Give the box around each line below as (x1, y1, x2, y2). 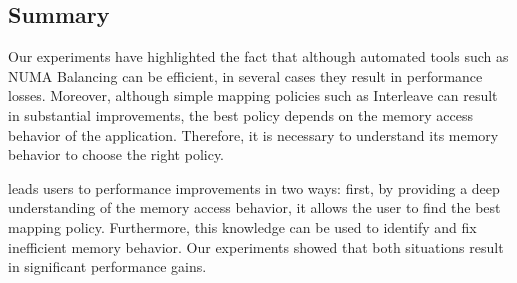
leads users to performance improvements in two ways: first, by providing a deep (8, 177, 500, 198)
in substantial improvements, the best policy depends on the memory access (8, 104, 473, 125)
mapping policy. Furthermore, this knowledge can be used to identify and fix (8, 216, 477, 237)
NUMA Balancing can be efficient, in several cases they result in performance (8, 65, 483, 86)
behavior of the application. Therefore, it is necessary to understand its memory (8, 124, 499, 145)
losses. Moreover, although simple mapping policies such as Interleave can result (8, 85, 498, 106)
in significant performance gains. (8, 256, 207, 277)
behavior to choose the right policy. (8, 144, 225, 165)
